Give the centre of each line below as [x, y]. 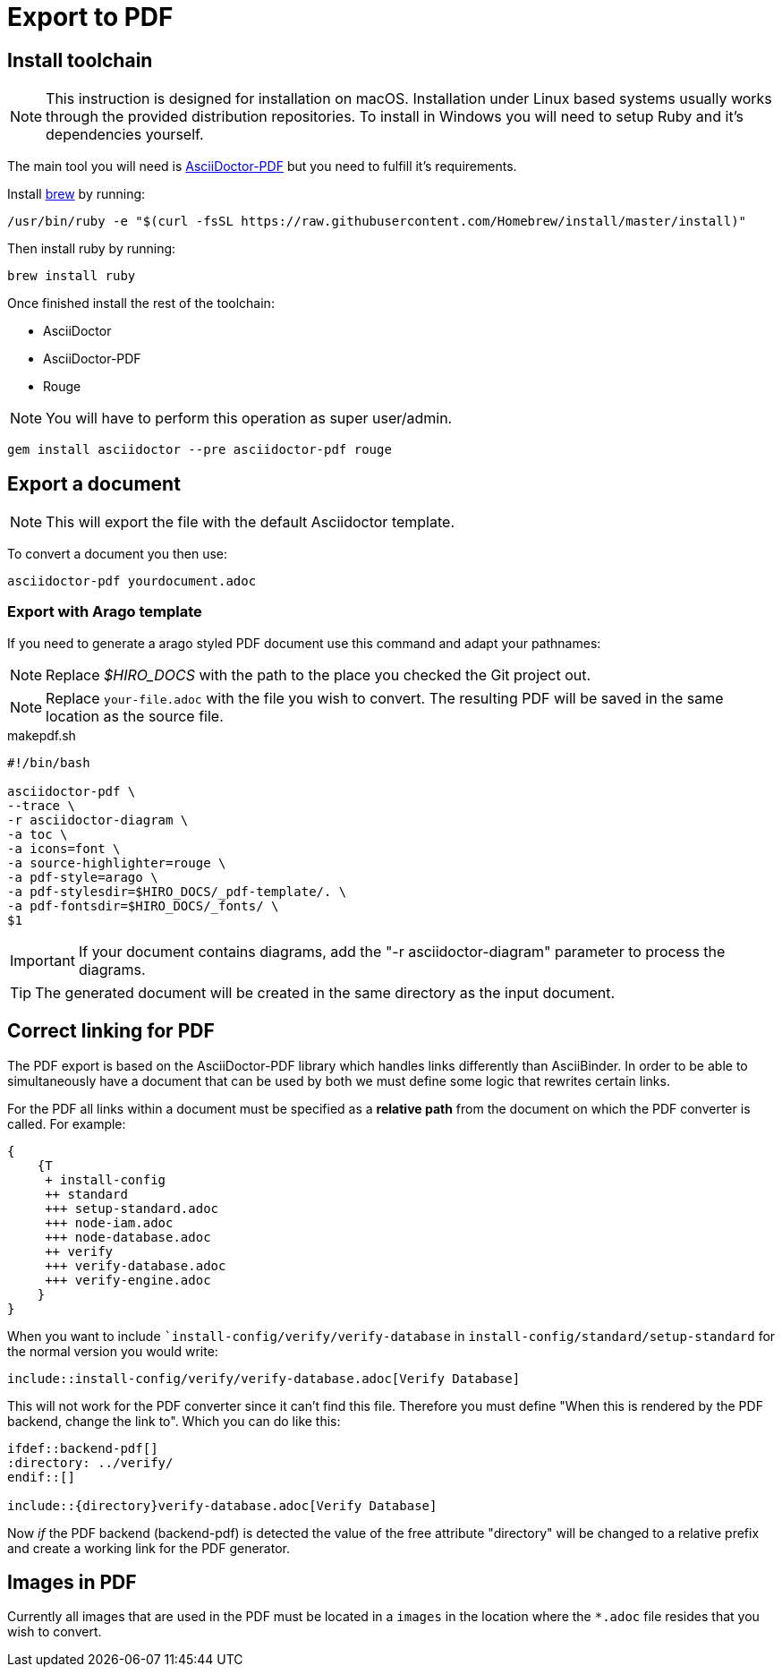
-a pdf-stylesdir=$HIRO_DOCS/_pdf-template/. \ [177, 891]
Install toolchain [80, 60]
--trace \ [41, 805]
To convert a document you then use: [118, 554]
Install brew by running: [76, 194]
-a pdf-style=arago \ [83, 877]
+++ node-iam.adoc [109, 1222]
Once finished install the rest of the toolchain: [141, 303]
